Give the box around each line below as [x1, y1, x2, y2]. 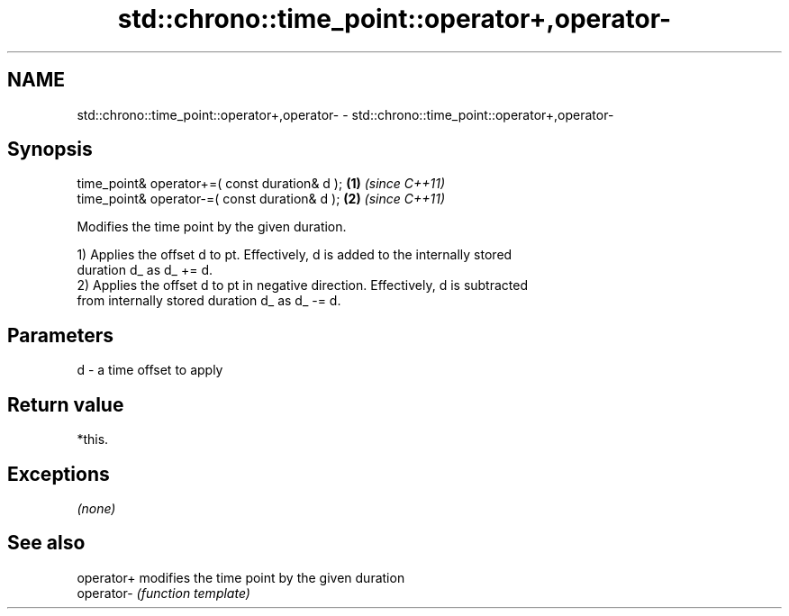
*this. [77, 431, 109, 448]
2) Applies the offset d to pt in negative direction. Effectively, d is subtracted [77, 277, 529, 294]
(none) [77, 500, 116, 516]
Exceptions [7, 462, 110, 485]
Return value [7, 393, 124, 416]
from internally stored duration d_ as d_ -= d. [77, 293, 341, 309]
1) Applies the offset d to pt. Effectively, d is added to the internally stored [77, 247, 512, 263]
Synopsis [7, 138, 93, 161]
